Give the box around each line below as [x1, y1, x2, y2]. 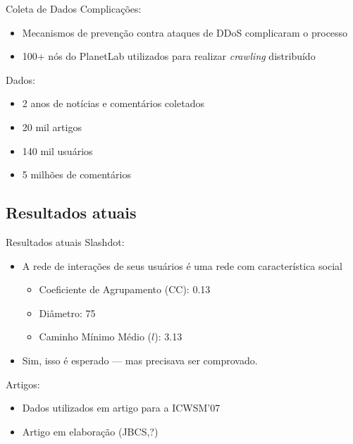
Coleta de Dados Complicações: [6, 1, 142, 16]
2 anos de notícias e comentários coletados [22, 96, 204, 111]
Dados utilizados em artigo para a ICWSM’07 [22, 400, 221, 415]
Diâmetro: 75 [39, 305, 96, 320]
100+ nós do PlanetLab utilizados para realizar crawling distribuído [22, 49, 316, 63]
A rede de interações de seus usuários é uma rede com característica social [22, 258, 342, 273]
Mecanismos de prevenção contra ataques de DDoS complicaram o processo [22, 25, 348, 39]
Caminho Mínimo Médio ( [39, 329, 152, 344]
